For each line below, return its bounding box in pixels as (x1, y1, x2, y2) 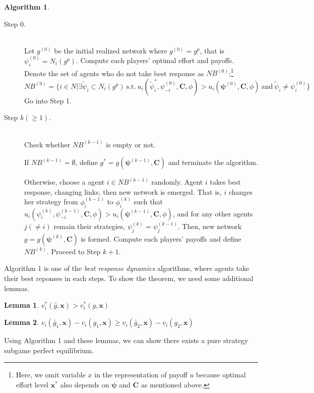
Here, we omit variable (16, 369, 86, 380)
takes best (210, 177, 241, 187)
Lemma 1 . (4, 300, 39, 310)
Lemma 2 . (4, 317, 39, 327)
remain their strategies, (53, 221, 125, 232)
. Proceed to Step (46, 246, 101, 256)
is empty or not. (106, 139, 156, 149)
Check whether (24, 139, 71, 149)
